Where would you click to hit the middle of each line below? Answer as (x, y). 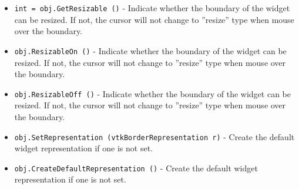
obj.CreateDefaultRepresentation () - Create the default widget (136, 168)
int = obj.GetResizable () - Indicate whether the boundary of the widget (152, 8)
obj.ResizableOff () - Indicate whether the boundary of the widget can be (152, 93)
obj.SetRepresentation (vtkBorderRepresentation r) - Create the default (154, 136)
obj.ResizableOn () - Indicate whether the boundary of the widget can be (150, 50)
